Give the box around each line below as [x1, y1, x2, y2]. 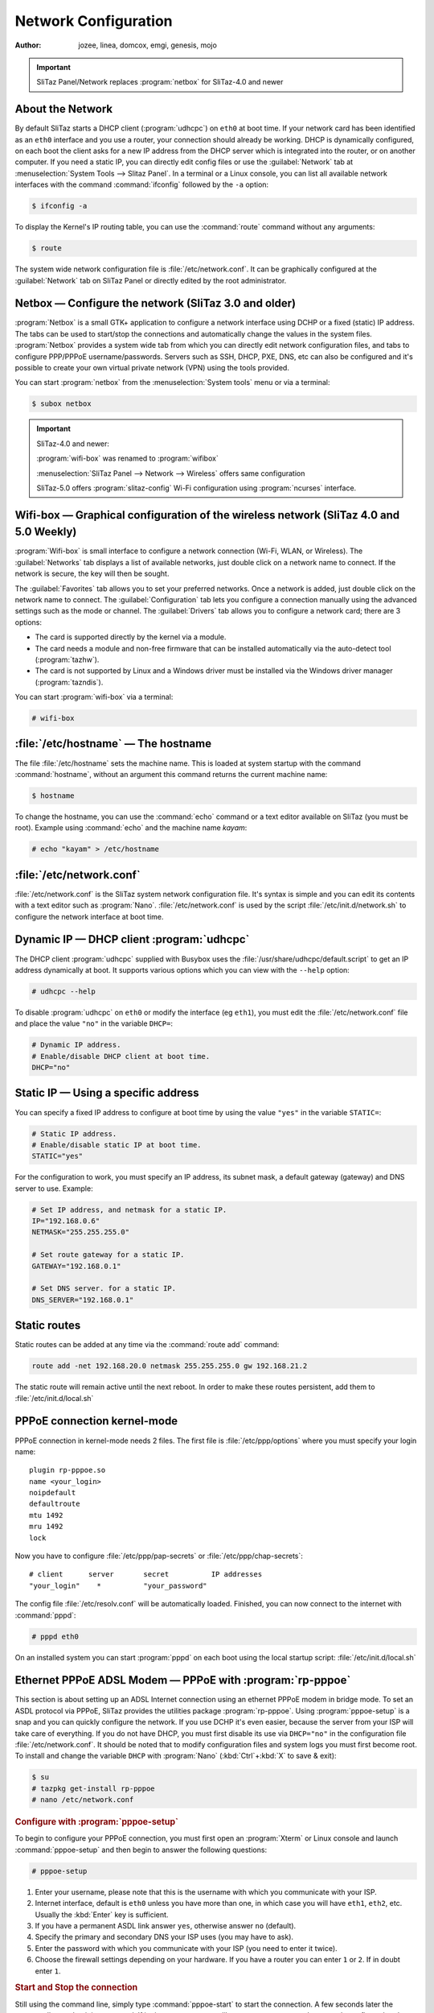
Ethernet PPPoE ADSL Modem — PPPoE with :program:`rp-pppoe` [14, 1673, 351, 1687]
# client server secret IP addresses [29, 1570, 263, 1579]
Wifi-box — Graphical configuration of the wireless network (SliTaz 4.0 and [14, 508, 400, 522]
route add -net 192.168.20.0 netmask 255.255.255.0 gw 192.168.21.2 [31, 1362, 308, 1370]
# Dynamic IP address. [31, 1040, 121, 1050]
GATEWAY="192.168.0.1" [31, 1261, 121, 1271]
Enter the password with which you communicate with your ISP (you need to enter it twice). [35, 1943, 338, 1953]
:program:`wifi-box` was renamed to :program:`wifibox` [36, 453, 219, 463]
